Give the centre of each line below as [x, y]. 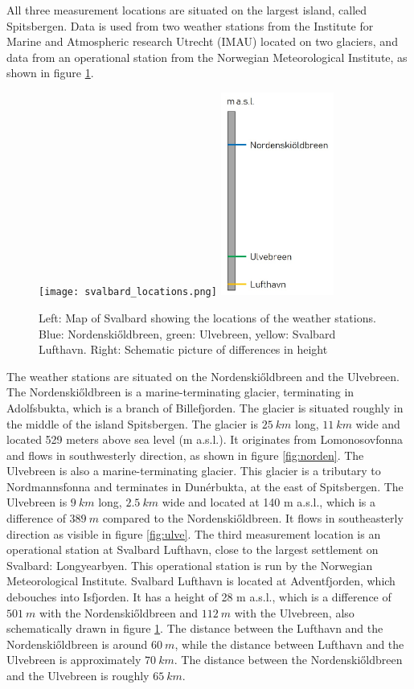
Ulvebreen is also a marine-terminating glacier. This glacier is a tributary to [194, 471]
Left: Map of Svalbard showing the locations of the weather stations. [207, 317]
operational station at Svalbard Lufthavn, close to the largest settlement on [193, 550]
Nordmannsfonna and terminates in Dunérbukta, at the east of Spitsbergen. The [205, 486]
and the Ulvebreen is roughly [78, 675]
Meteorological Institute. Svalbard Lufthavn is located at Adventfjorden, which [201, 581]
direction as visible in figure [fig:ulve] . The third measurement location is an [194, 533]
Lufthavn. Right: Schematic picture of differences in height [183, 349]
